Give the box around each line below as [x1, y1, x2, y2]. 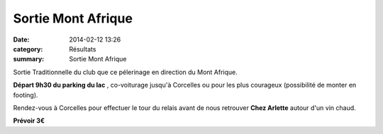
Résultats [69, 44, 96, 53]
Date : [13, 35, 30, 44]
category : [13, 44, 43, 53]
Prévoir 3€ [13, 116, 45, 125]
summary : [13, 55, 45, 63]
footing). [13, 90, 38, 99]
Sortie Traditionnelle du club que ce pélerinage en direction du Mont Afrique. [13, 68, 238, 76]
